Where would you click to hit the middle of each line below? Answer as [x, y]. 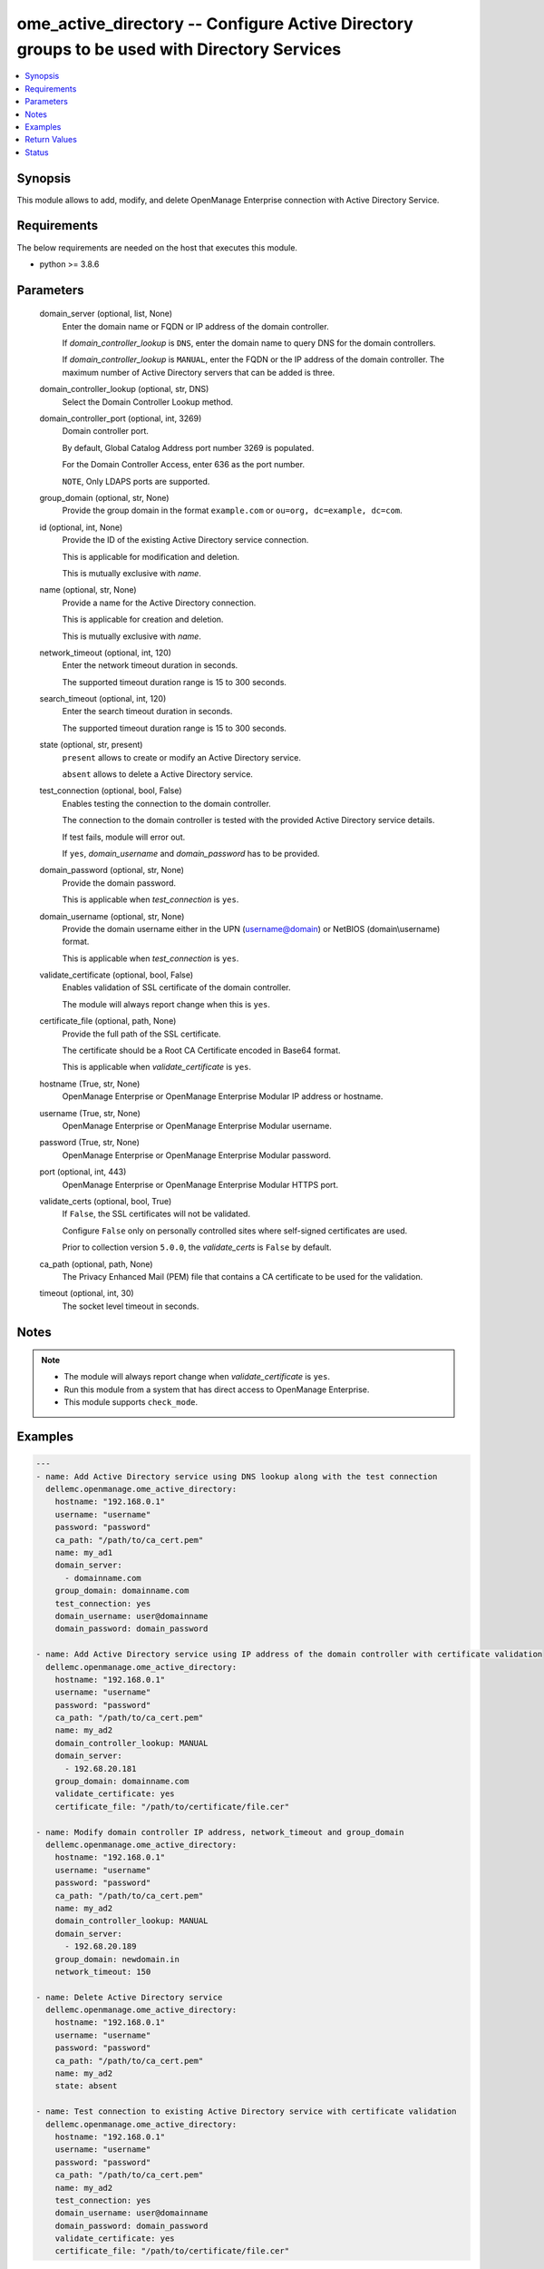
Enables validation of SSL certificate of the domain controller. [176, 987]
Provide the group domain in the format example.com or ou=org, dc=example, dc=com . [232, 511]
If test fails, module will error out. [124, 837]
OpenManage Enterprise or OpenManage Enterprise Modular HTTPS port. [200, 1184]
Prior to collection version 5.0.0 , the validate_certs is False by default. [197, 1247]
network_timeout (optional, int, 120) [106, 653]
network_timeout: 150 [103, 1971]
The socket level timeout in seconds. [131, 1306]
